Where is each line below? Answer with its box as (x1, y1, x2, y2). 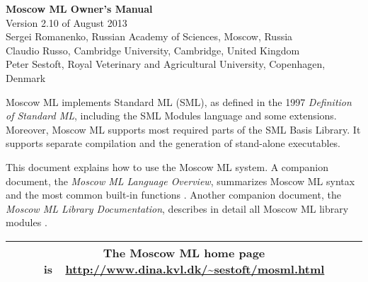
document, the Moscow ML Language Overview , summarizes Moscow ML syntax (6, 173, 355, 188)
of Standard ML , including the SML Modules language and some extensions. (6, 108, 337, 123)
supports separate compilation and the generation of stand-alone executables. (6, 136, 341, 151)
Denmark (6, 70, 46, 85)
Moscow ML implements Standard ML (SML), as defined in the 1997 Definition (6, 94, 352, 109)
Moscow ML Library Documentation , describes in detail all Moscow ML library (6, 201, 349, 216)
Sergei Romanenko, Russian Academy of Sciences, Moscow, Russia (6, 29, 293, 44)
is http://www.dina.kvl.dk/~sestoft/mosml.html (43, 260, 325, 277)
